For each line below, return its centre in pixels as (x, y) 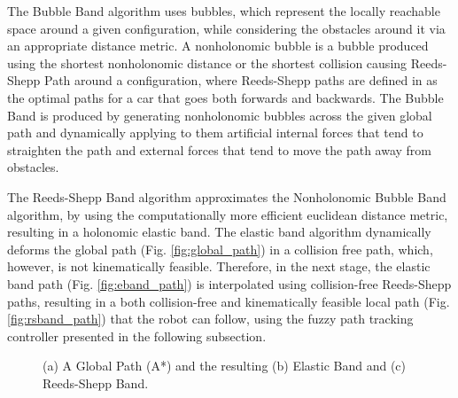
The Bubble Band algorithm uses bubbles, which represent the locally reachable (224, 11)
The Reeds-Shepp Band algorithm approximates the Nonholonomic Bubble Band (227, 196)
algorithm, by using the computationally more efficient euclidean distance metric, (228, 214)
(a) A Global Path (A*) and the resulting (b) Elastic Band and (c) (225, 366)
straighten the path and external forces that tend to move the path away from (220, 149)
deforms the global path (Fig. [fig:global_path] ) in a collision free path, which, (220, 249)
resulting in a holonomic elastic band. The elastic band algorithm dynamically (219, 232)
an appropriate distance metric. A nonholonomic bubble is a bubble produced (218, 46)
